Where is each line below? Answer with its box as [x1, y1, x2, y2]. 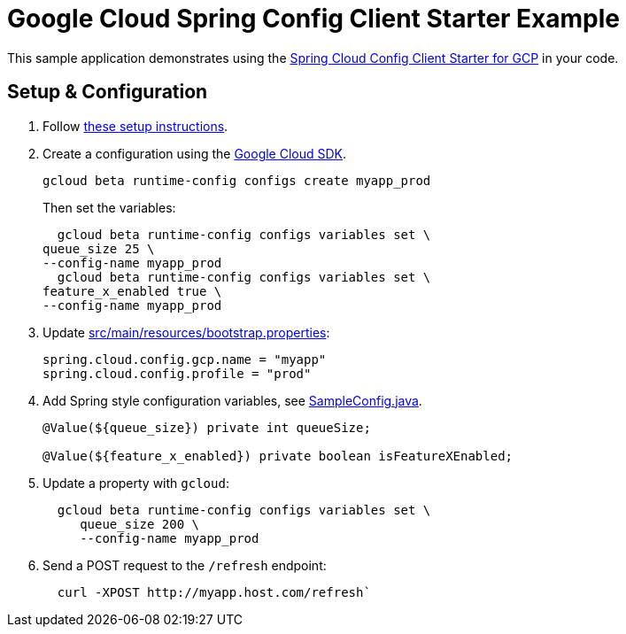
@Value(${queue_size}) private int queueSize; [43, 420, 371, 435]
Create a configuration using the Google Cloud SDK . [43, 145, 347, 161]
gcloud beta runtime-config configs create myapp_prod [43, 173, 431, 188]
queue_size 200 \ [80, 516, 200, 531]
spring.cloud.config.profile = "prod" [43, 366, 312, 381]
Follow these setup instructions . [43, 118, 228, 134]
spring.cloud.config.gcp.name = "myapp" [43, 352, 327, 367]
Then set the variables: [43, 199, 176, 215]
